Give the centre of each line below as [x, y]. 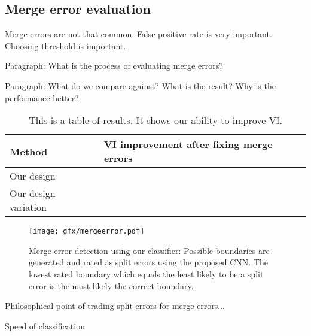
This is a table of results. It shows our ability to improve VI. [155, 120]
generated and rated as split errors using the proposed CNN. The [149, 262]
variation [28, 207]
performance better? [42, 97]
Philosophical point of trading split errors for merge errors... [115, 306]
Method [29, 151]
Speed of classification [45, 326]
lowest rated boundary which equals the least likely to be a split [146, 274]
